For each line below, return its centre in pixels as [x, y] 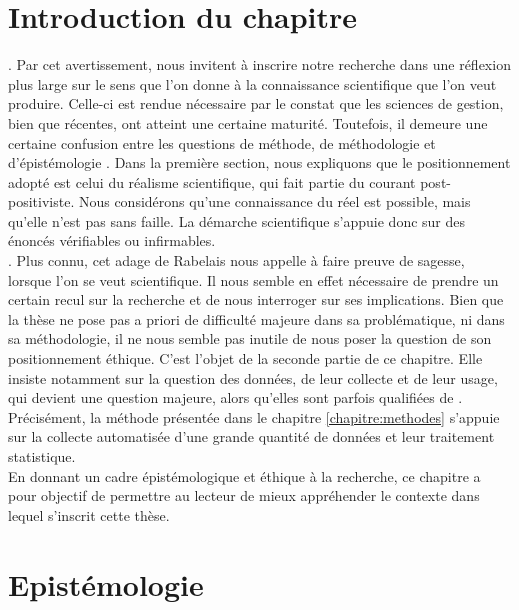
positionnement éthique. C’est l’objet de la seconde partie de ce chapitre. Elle [245, 358]
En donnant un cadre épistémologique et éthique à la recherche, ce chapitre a [244, 475]
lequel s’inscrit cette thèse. [89, 514]
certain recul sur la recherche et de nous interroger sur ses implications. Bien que [256, 299]
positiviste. [41, 201]
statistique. [42, 456]
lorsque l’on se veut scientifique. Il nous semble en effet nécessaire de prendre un [253, 279]
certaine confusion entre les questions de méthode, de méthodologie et [222, 142]
